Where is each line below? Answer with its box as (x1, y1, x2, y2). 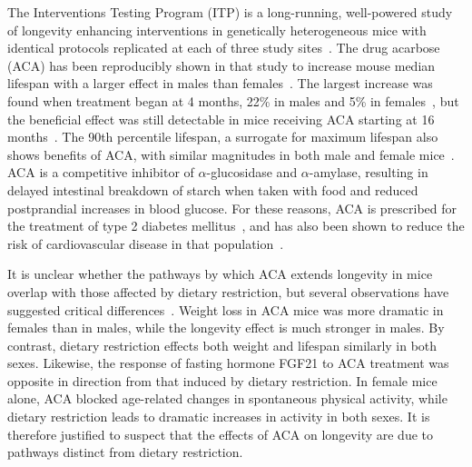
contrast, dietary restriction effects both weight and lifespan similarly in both (7, 335, 438, 354)
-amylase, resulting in (309, 163, 428, 182)
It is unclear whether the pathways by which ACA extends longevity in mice (7, 264, 433, 283)
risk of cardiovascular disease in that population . (7, 233, 284, 253)
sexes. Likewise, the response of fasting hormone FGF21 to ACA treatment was (7, 353, 449, 373)
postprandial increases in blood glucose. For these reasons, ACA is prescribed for (7, 198, 457, 217)
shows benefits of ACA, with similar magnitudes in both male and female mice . (7, 144, 455, 164)
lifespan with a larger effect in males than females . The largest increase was (7, 74, 433, 93)
